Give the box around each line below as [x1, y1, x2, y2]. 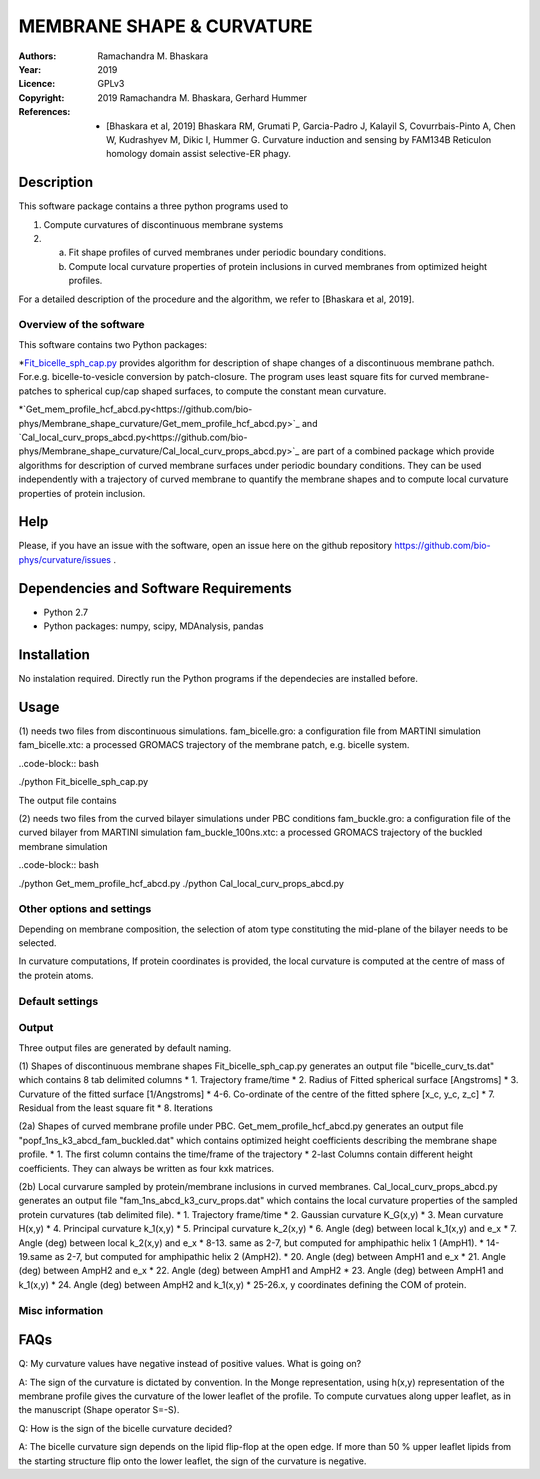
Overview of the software [18, 318, 145, 332]
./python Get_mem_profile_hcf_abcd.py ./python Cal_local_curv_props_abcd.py [18, 877, 345, 889]
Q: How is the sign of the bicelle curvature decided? [18, 1422, 233, 1434]
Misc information [18, 1303, 104, 1317]
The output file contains [18, 794, 117, 806]
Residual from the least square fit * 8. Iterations [18, 1102, 214, 1114]
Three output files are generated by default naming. [18, 1041, 232, 1054]
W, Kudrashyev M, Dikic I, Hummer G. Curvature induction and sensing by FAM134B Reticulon [106, 133, 492, 145]
